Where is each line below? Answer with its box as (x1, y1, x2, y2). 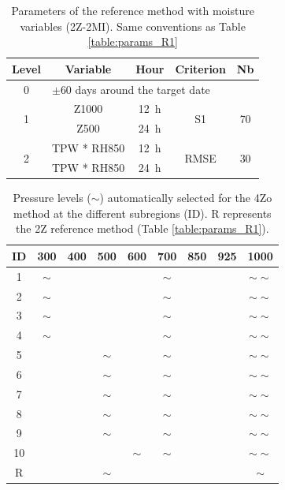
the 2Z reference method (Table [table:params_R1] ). (16, 220, 269, 237)
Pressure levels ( (13, 189, 91, 206)
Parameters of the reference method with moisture (11, 2, 254, 18)
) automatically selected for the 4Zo (99, 189, 272, 206)
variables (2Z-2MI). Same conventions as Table (20, 17, 246, 34)
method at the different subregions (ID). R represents (13, 204, 272, 221)
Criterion (175, 60, 226, 77)
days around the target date (75, 80, 210, 97)
